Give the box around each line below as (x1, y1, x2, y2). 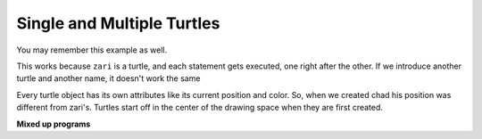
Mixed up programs (16, 119, 91, 129)
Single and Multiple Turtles (16, 13, 220, 33)
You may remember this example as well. (16, 45, 168, 55)
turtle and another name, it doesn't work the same (16, 73, 201, 84)
